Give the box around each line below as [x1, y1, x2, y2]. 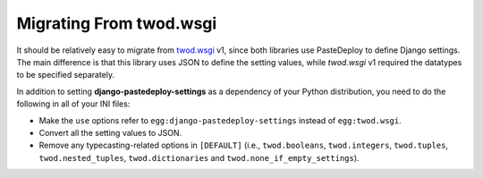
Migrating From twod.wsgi [16, 13, 217, 33]
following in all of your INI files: [16, 98, 131, 109]
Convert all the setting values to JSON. [38, 127, 182, 138]
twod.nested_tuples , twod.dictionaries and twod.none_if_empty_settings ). [38, 152, 360, 163]
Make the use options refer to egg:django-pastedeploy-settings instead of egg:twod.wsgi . [38, 114, 402, 125]
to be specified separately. [16, 70, 115, 81]
